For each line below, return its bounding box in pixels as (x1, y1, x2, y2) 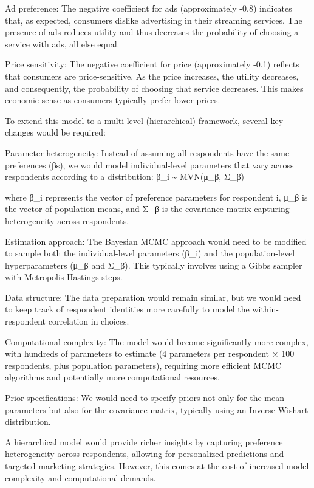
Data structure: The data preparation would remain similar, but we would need (5, 290, 301, 303)
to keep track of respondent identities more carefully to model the (5, 303, 250, 315)
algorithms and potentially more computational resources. (5, 371, 220, 383)
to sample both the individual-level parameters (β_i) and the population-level (5, 247, 295, 259)
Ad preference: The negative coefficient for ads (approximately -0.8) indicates (5, 2, 292, 14)
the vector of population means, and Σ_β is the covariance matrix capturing (5, 202, 290, 215)
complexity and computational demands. (5, 471, 156, 484)
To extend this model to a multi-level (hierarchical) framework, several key (5, 114, 284, 126)
